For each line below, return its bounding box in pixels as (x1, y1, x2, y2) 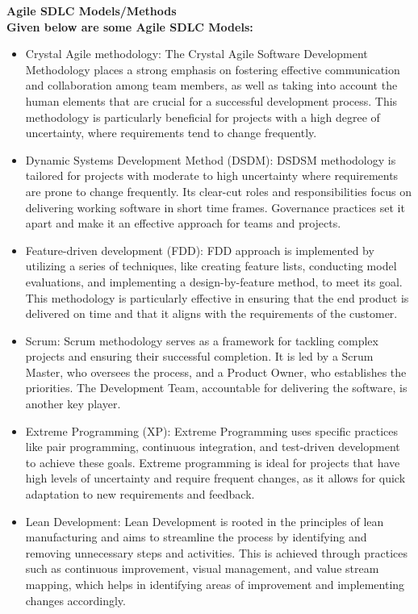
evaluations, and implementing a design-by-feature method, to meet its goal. (25, 273, 403, 290)
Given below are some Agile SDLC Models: (6, 18, 253, 35)
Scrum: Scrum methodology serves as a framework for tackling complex (25, 332, 378, 349)
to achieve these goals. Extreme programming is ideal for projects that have (25, 453, 400, 470)
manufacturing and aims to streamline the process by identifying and (25, 528, 367, 545)
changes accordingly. (25, 591, 126, 608)
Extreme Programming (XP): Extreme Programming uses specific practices (25, 422, 398, 439)
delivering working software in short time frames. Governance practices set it (25, 198, 405, 215)
